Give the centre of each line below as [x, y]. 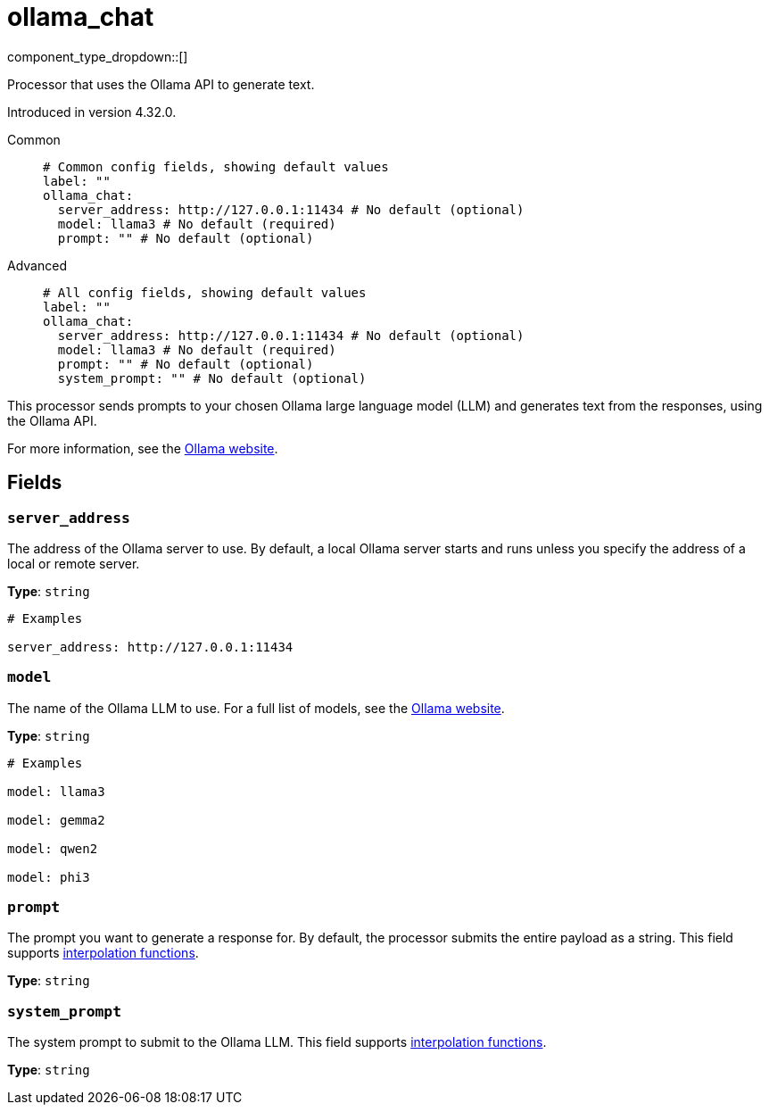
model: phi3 [49, 877]
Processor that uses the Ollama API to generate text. [161, 84]
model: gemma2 [56, 820]
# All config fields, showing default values [205, 292]
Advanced [37, 265]
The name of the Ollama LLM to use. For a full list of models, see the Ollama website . [256, 708]
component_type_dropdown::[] [98, 56]
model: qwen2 [53, 848]
